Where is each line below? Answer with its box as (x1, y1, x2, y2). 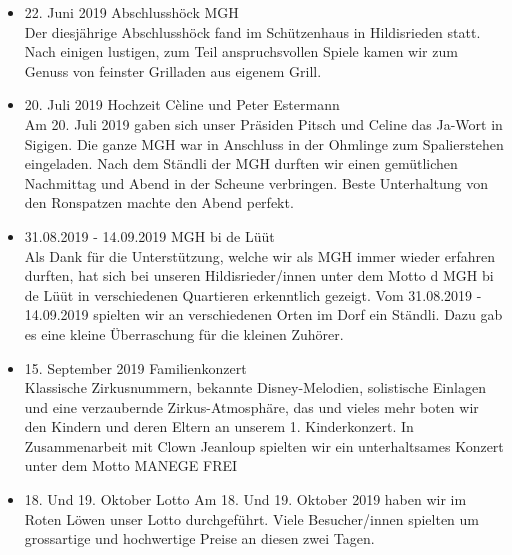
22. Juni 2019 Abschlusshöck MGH (24, 2, 239, 22)
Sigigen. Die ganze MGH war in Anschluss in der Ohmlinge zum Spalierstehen (24, 133, 504, 154)
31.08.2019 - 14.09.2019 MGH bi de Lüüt (24, 225, 275, 246)
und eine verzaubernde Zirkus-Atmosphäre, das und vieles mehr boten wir (24, 396, 479, 417)
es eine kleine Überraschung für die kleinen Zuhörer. (24, 323, 344, 344)
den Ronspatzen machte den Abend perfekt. (24, 192, 294, 213)
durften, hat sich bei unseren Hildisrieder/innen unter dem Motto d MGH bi (24, 265, 494, 286)
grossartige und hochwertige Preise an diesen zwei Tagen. (24, 528, 375, 549)
